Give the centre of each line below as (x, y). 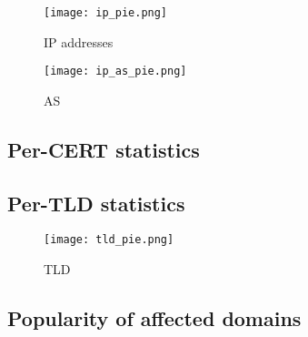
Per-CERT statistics (104, 149)
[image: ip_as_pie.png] (115, 71)
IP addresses (79, 41)
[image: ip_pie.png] (106, 13)
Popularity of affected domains (154, 318)
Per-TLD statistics (96, 203)
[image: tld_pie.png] (109, 240)
